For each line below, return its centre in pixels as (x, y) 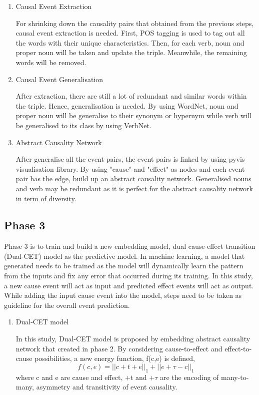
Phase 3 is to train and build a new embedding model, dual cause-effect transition (130, 246)
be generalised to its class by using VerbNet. (83, 125)
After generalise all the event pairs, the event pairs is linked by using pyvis (130, 159)
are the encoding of (189, 377)
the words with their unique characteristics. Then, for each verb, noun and (130, 42)
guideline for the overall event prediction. (67, 305)
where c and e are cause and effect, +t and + (85, 377)
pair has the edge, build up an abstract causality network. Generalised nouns (133, 178)
